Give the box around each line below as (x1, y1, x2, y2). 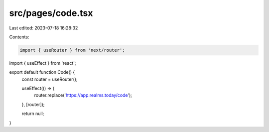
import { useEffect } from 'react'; (9, 60, 76, 66)
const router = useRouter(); (21, 76, 78, 82)
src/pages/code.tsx (9, 7, 93, 18)
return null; (21, 111, 44, 117)
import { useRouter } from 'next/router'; (19, 47, 125, 53)
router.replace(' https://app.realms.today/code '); (34, 92, 132, 98)
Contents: (9, 34, 29, 40)
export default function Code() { (9, 69, 75, 75)
